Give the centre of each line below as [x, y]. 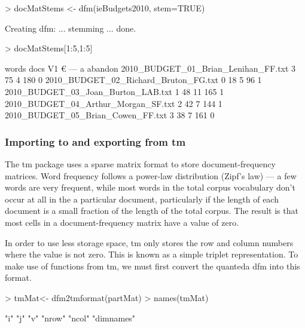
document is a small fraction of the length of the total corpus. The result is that [152, 211]
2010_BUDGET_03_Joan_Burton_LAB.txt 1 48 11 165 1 [115, 91]
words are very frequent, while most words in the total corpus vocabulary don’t [150, 187]
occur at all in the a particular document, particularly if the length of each [142, 199]
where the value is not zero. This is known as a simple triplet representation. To [152, 254]
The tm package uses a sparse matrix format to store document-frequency [140, 163]
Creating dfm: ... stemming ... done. [71, 28]
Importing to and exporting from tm [95, 141]
